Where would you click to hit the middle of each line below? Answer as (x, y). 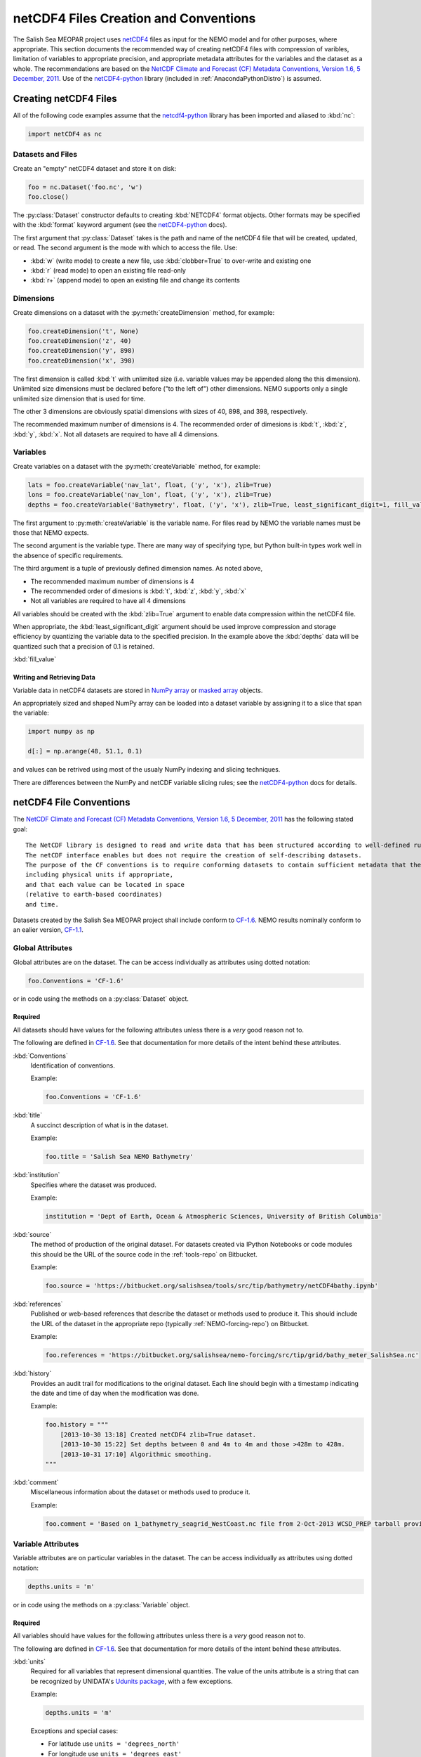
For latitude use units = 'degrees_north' (114, 1744)
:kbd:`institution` (36, 1175)
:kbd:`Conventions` (40, 1056)
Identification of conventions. (73, 1065)
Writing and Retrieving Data (54, 677)
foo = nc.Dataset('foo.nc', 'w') (85, 187)
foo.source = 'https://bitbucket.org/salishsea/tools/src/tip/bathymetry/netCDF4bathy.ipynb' (212, 1286)
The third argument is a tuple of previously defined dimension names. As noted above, (138, 569)
